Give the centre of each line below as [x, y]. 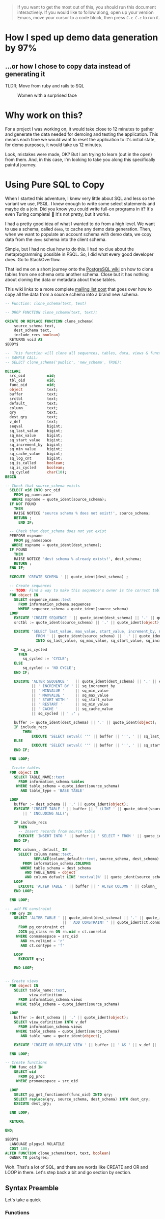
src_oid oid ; [33, 376]
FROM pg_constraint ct [41, 927]
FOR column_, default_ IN [41, 850]
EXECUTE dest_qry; [33, 1104]
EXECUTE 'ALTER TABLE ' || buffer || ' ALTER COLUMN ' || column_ [87, 886]
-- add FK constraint [28, 909]
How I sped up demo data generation [82, 38]
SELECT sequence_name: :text [42, 599]
